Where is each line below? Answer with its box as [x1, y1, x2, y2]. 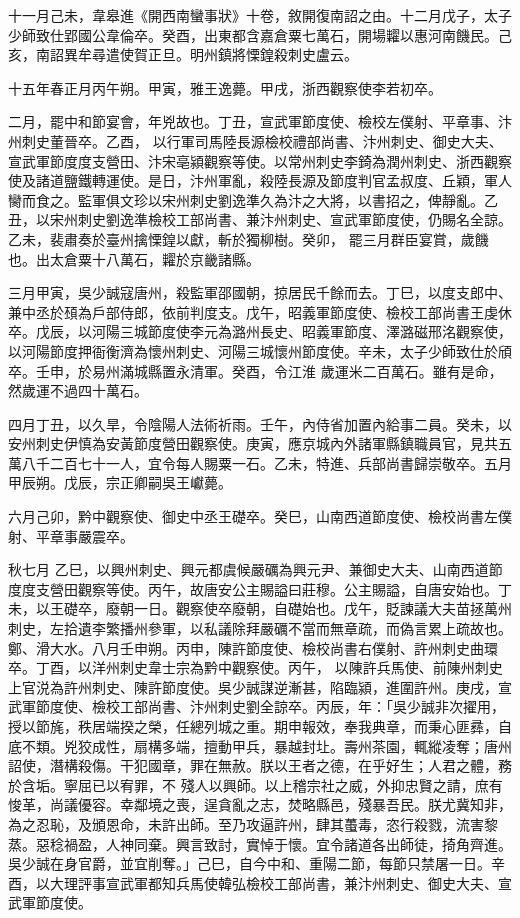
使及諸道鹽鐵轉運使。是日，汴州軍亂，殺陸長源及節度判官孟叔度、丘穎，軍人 [8, 170, 512, 191]
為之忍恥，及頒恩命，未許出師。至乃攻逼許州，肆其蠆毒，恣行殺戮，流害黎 [8, 813, 498, 834]
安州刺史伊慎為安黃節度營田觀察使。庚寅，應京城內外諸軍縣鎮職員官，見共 [8, 433, 498, 454]
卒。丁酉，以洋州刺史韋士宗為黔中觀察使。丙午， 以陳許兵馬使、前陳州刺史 [8, 657, 503, 678]
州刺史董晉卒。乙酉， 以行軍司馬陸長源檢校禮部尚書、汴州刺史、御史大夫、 [8, 130, 503, 151]
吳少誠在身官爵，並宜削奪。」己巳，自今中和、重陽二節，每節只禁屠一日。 [8, 853, 491, 874]
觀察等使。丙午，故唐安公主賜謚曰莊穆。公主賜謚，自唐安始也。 [77, 578, 498, 599]
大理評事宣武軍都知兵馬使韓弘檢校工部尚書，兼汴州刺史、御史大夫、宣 [49, 872, 512, 893]
